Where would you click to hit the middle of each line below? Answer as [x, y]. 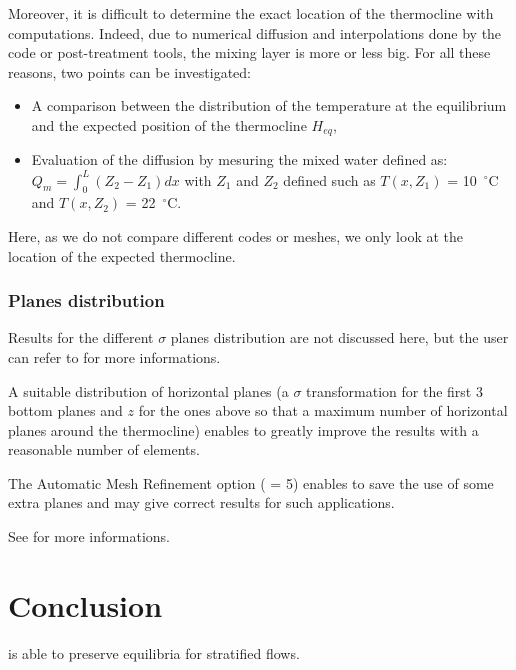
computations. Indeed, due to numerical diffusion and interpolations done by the [255, 32]
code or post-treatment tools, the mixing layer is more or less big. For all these [249, 52]
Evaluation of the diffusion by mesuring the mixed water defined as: [239, 159]
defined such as [329, 179]
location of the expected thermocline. [122, 255]
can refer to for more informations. [114, 356]
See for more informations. [89, 536]
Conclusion [85, 604]
